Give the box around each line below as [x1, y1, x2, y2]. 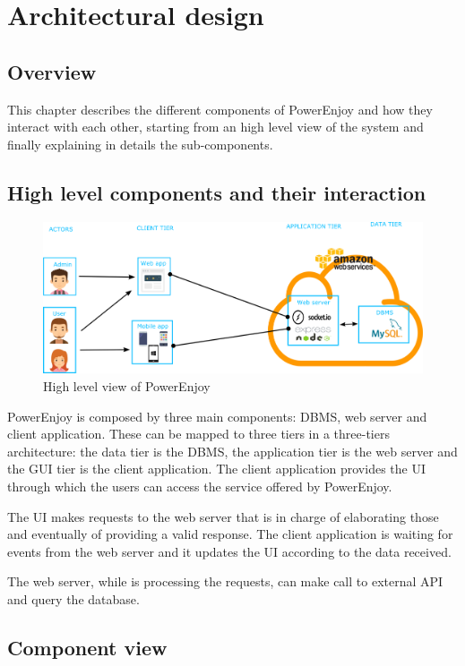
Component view [7, 634, 168, 661]
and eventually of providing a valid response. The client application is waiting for [7, 525, 453, 543]
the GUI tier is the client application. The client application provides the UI [7, 459, 426, 478]
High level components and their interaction [7, 178, 426, 206]
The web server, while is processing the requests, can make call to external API [7, 572, 443, 591]
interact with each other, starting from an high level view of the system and [7, 117, 424, 136]
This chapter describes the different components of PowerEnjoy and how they [7, 99, 433, 118]
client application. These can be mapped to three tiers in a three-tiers [7, 424, 390, 443]
